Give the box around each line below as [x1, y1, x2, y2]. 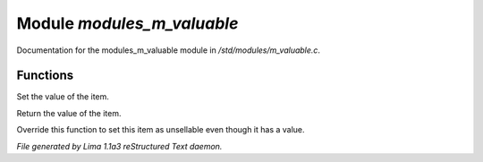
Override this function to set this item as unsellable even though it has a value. [16, 124, 305, 135]
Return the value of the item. [16, 107, 122, 118]
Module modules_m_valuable [16, 13, 239, 33]
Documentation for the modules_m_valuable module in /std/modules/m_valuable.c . [16, 45, 321, 55]
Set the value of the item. [16, 91, 109, 102]
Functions [16, 68, 74, 83]
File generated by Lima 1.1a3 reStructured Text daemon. [16, 141, 223, 151]
